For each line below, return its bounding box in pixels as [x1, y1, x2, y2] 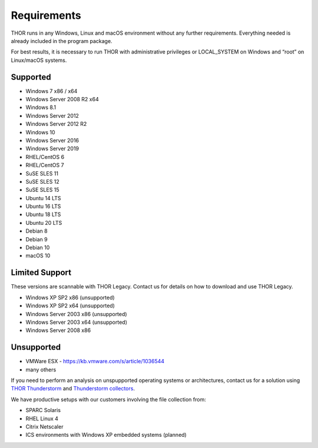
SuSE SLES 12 [25, 178, 60, 185]
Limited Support [11, 268, 72, 278]
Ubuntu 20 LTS [25, 219, 62, 226]
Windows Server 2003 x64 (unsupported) [25, 318, 128, 326]
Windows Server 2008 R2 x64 [25, 96, 100, 103]
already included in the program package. [11, 37, 112, 44]
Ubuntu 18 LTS [25, 211, 61, 218]
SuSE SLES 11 [25, 170, 59, 177]
